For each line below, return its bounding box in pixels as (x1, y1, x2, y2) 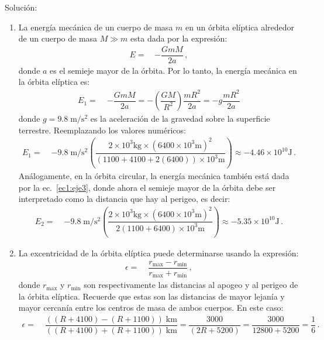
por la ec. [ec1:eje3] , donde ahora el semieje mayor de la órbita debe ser (18, 181, 276, 193)
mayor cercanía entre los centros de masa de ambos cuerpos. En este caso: (18, 301, 284, 314)
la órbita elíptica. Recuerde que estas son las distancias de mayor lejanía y (18, 290, 285, 302)
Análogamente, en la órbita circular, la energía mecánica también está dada (18, 170, 289, 182)
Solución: (5, 1, 37, 13)
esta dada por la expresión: (130, 32, 228, 44)
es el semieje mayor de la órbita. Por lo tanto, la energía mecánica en (50, 64, 297, 76)
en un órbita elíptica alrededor (185, 20, 295, 33)
